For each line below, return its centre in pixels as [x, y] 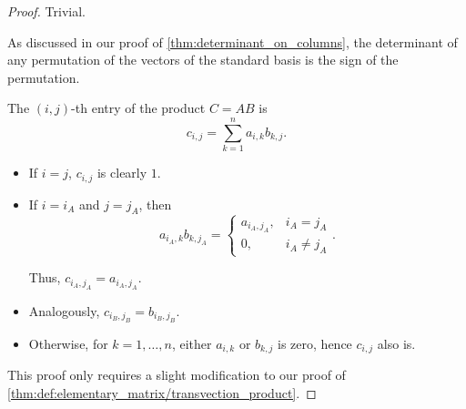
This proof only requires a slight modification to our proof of [177, 375]
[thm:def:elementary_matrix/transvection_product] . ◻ [162, 392]
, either [192, 343]
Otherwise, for [68, 343]
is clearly [122, 173]
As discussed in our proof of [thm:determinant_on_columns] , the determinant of [233, 41]
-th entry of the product [138, 108]
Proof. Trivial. [46, 11]
